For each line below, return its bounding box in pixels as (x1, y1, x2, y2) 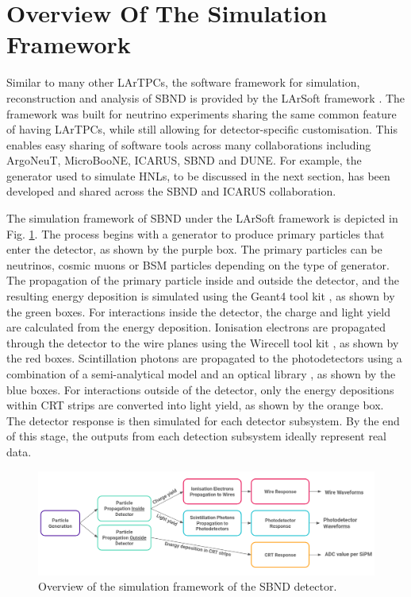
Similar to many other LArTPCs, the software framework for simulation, (6, 74, 360, 91)
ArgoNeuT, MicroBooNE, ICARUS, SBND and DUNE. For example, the (6, 152, 362, 169)
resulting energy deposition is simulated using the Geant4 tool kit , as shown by (6, 288, 395, 304)
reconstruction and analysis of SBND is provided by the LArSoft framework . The (6, 89, 405, 106)
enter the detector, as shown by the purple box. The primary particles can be (6, 241, 382, 258)
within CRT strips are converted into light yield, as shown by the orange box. (6, 397, 384, 413)
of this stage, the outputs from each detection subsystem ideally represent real (6, 428, 386, 444)
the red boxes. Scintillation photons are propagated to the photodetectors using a (6, 350, 402, 366)
